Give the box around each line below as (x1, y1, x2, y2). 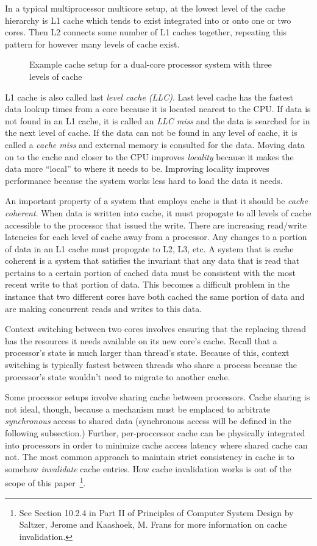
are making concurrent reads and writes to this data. (5, 302, 202, 314)
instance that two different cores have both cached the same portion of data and (5, 290, 305, 303)
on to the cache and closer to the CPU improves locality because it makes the (5, 150, 294, 163)
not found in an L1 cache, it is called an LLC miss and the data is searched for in (5, 114, 310, 127)
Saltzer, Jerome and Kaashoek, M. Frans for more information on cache (19, 518, 287, 531)
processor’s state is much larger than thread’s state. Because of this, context (5, 346, 290, 359)
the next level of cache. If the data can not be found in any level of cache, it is (5, 126, 297, 139)
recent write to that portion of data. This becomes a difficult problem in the (5, 278, 290, 291)
